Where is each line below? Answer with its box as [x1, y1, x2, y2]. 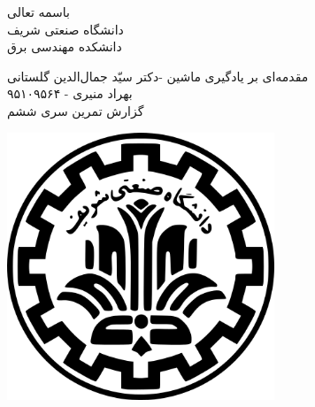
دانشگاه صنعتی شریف [7, 19, 124, 38]
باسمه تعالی [7, 3, 71, 20]
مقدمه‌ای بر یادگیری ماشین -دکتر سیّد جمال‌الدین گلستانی [7, 66, 309, 85]
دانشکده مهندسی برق [7, 37, 122, 56]
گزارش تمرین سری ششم [7, 101, 144, 119]
